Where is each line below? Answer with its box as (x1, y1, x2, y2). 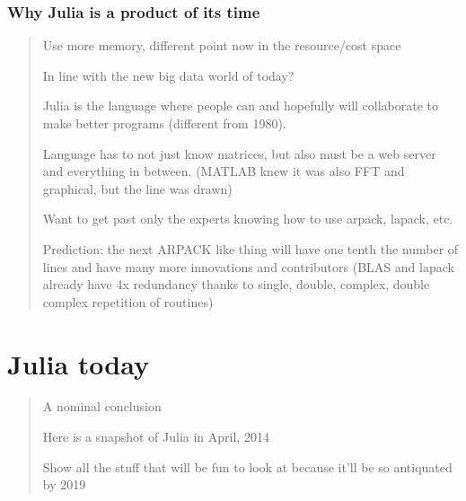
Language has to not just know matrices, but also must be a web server (42, 144, 436, 163)
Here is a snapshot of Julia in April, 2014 (42, 427, 269, 446)
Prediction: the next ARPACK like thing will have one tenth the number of (42, 239, 459, 258)
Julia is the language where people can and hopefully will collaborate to (42, 96, 439, 115)
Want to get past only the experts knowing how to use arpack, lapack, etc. (42, 209, 453, 228)
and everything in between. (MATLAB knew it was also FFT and (42, 162, 405, 180)
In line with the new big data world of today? (42, 66, 295, 84)
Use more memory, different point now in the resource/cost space (42, 36, 401, 55)
